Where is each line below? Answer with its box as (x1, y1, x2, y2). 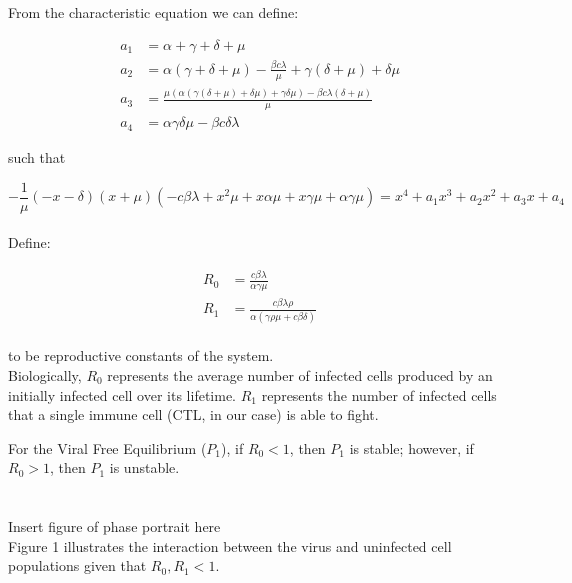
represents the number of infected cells (261, 384, 497, 405)
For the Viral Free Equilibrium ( (8, 437, 207, 458)
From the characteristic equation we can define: (8, 2, 299, 22)
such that (8, 147, 66, 168)
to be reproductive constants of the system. (8, 345, 274, 366)
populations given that (8, 555, 147, 576)
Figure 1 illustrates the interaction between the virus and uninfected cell (8, 535, 452, 556)
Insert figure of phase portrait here (8, 516, 221, 537)
